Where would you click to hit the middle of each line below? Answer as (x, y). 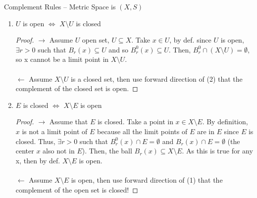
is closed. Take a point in (135, 122)
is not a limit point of (55, 131)
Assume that (69, 122)
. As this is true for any (217, 151)
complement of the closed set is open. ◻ (77, 88)
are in (206, 131)
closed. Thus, (35, 141)
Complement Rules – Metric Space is (60, 6)
